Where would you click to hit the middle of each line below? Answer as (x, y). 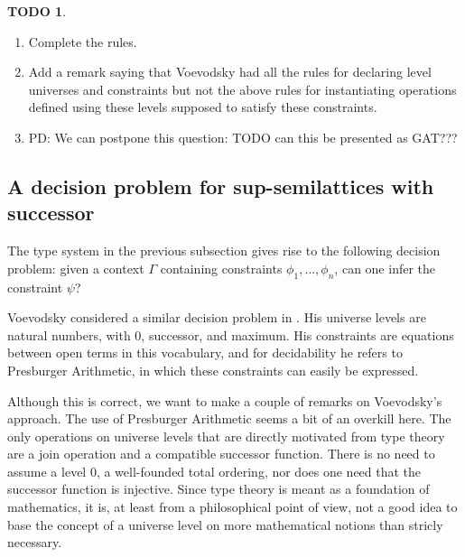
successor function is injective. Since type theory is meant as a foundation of (219, 489)
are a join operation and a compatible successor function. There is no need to (221, 454)
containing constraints (221, 268)
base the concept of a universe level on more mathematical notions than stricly (225, 524)
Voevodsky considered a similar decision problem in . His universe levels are (217, 317)
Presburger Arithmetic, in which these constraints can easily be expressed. (213, 370)
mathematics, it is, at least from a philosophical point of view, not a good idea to (232, 507)
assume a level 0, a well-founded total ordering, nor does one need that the (214, 471)
